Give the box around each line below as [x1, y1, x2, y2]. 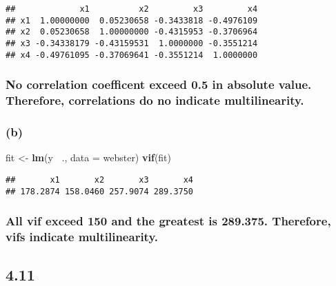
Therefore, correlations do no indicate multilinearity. [6, 92, 304, 109]
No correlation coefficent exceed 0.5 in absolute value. [6, 76, 312, 93]
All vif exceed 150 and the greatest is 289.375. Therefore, [6, 212, 331, 229]
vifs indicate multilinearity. [6, 228, 158, 245]
